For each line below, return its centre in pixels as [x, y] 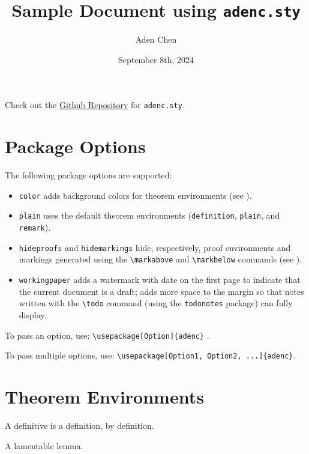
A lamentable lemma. [44, 445]
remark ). [35, 227]
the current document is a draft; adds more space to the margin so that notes [161, 291]
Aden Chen [156, 39]
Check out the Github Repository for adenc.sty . [95, 105]
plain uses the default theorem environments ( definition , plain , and [149, 215]
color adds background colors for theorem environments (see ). [135, 195]
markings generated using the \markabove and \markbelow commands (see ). [160, 259]
